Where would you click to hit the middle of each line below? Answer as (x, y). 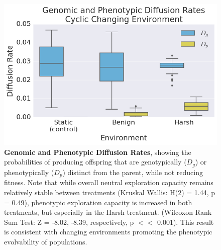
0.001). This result (186, 222)
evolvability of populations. (46, 241)
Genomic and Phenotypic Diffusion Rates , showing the (98, 152)
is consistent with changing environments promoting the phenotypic (108, 232)
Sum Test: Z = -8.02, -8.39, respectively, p (69, 222)
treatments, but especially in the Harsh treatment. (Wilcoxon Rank (108, 212)
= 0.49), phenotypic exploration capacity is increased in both (98, 202)
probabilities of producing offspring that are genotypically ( (95, 162)
